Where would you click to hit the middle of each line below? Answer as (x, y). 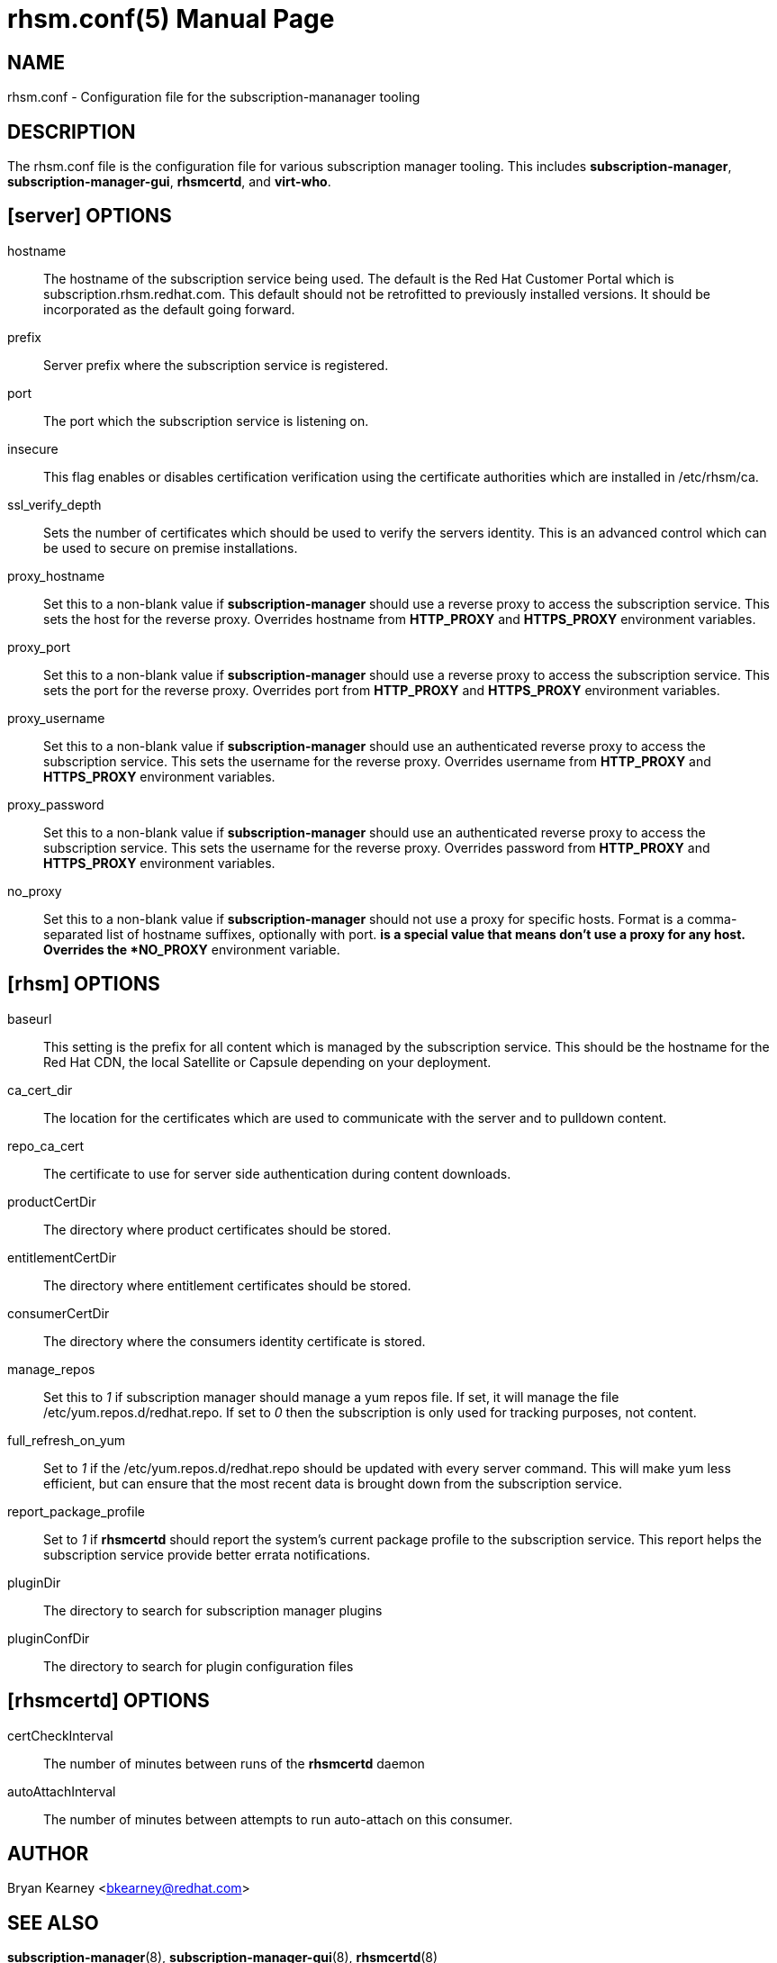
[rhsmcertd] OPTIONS (108, 1701)
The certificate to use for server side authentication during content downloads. (277, 1173)
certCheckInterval (60, 1735)
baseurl (30, 1018)
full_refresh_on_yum (67, 1440)
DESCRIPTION (72, 131)
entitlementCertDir (62, 1257)
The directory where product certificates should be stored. (217, 1229)
